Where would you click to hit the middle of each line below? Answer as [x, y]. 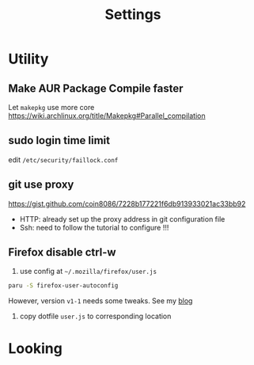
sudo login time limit [59, 141]
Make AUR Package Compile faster [96, 88]
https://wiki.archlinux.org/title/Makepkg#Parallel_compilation [107, 116]
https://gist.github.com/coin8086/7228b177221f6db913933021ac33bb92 [127, 203]
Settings [133, 15]
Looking [36, 348]
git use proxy [41, 185]
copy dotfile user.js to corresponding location [95, 316]
